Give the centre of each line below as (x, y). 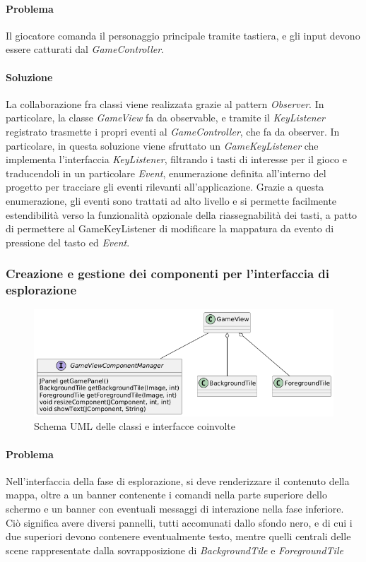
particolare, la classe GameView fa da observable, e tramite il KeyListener (165, 118)
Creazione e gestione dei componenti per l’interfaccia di (168, 274)
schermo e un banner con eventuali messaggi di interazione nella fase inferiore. (175, 509)
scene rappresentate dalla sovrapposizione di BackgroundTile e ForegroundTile (175, 550)
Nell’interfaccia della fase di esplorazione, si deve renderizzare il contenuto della (178, 480)
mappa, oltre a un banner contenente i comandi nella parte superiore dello (166, 495)
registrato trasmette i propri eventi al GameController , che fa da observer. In (173, 131)
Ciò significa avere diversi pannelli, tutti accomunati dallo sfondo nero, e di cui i (179, 522)
